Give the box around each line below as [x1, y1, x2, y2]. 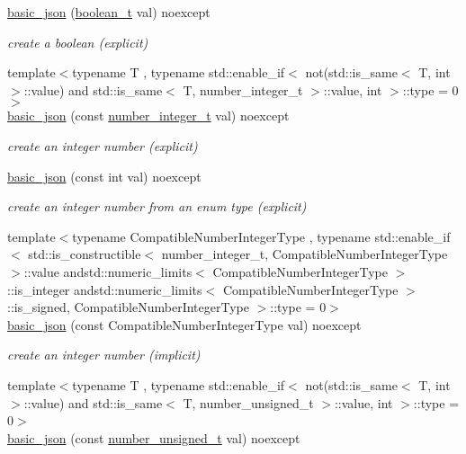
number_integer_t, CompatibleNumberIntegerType [161, 245, 448, 263]
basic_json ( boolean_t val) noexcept [7, 3, 211, 21]
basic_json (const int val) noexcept [7, 166, 202, 185]
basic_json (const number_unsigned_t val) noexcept [7, 428, 300, 447]
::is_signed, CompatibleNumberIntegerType [7, 298, 249, 316]
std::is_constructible [28, 245, 141, 263]
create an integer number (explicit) [7, 136, 198, 155]
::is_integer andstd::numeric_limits [7, 280, 202, 298]
